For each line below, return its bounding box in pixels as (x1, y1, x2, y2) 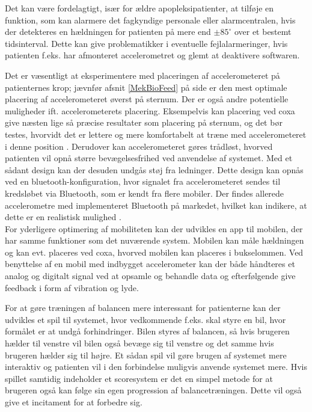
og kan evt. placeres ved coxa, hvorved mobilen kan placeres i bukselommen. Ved (5, 245, 304, 258)
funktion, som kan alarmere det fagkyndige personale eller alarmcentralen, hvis (5, 13, 296, 26)
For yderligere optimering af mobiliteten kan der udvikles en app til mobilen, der (5, 222, 303, 235)
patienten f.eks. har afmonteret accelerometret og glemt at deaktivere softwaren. (5, 49, 300, 61)
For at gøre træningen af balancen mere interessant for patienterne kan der (5, 301, 281, 314)
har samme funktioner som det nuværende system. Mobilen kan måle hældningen (5, 234, 304, 247)
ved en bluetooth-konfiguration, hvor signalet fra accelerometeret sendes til (5, 175, 281, 188)
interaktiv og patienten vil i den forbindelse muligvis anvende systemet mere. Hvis (5, 360, 307, 373)
